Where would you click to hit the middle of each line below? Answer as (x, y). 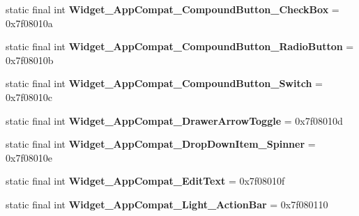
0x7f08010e (29, 157)
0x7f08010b (30, 60)
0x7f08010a (29, 23)
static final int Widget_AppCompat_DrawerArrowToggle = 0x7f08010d (174, 120)
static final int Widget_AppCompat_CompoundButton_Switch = (164, 83)
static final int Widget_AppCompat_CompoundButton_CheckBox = (173, 9)
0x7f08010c (29, 97)
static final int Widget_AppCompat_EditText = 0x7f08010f (145, 181)
